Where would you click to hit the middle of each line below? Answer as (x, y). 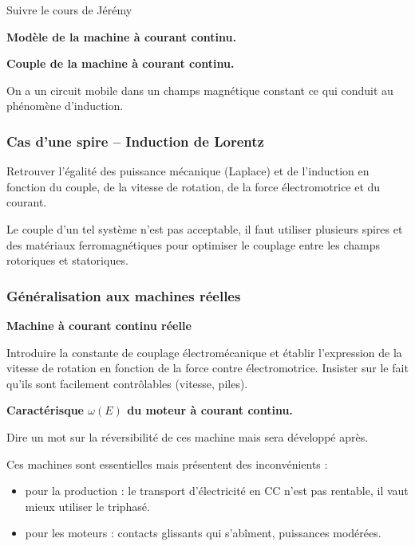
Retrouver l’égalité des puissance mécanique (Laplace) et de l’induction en (188, 171)
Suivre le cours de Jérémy (69, 10)
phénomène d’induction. (65, 106)
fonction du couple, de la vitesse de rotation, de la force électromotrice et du (194, 186)
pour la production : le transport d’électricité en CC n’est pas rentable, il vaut (217, 491)
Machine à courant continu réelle (99, 325)
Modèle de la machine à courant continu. (121, 36)
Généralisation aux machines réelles (124, 295)
